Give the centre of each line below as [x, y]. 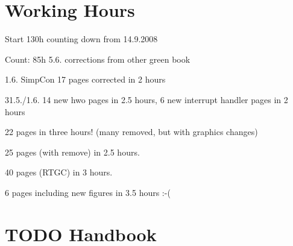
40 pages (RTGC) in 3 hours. [59, 172]
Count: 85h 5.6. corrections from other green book [98, 59]
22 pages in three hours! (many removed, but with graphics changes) [131, 132]
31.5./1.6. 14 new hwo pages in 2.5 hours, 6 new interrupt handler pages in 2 [146, 99]
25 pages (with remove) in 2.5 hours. [72, 152]
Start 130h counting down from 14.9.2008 [81, 39]
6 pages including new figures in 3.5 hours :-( [88, 192]
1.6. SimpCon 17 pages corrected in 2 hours [85, 79]
